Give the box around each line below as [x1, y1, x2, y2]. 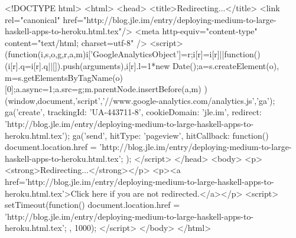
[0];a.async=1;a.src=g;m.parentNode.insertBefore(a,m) [5, 83, 201, 95]
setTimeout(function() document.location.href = [5, 198, 180, 211]
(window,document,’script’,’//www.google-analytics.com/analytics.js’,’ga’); [5, 94, 275, 106]
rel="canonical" [5, 13, 60, 25]
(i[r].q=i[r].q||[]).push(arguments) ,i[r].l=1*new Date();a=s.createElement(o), [5, 59, 279, 71]
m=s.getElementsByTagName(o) [5, 71, 123, 83]
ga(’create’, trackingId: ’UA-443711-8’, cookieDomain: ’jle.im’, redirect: [5, 106, 262, 118]
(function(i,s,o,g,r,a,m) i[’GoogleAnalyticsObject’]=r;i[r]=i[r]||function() [5, 48, 261, 60]
